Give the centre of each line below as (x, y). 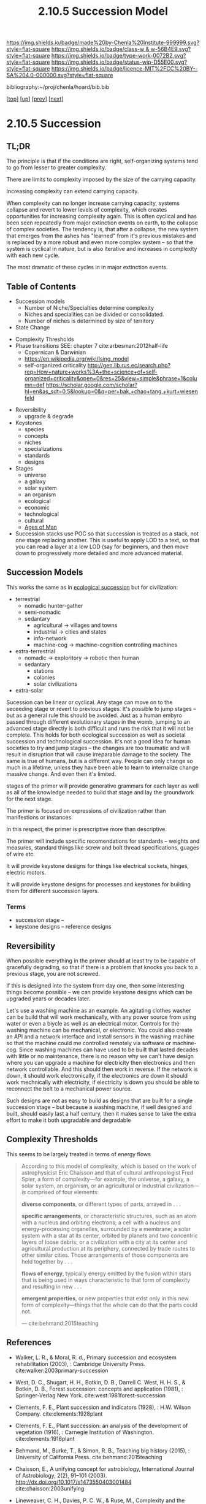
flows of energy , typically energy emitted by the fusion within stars (106, 1273)
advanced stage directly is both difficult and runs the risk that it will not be (100, 728)
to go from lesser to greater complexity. (56, 167)
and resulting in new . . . (51, 1286)
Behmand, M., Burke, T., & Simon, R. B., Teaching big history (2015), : (102, 1450)
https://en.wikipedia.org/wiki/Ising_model (77, 359)
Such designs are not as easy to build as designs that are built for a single (100, 1100)
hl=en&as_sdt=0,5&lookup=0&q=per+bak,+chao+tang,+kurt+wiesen (111, 391)
